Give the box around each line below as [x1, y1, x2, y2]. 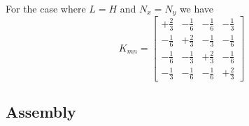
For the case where [6, 1, 86, 15]
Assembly [6, 101, 76, 123]
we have [179, 1, 214, 15]
